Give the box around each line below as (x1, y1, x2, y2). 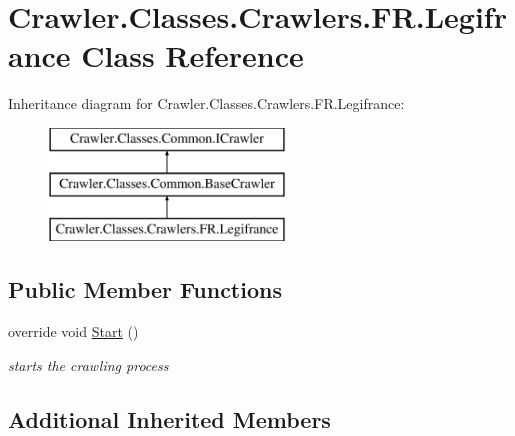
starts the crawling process (8, 354, 169, 375)
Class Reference (81, 35, 304, 76)
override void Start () (8, 321, 139, 342)
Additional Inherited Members (8, 403, 331, 434)
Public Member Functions (8, 274, 282, 305)
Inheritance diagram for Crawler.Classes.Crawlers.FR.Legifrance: (8, 93, 405, 114)
